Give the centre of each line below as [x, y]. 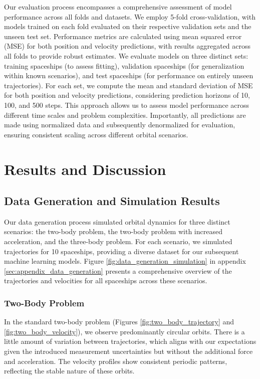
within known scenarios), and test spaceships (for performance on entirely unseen [129, 75]
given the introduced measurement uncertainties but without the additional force [128, 351]
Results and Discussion [85, 169]
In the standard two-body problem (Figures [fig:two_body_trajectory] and [119, 322]
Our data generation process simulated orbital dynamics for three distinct [117, 221]
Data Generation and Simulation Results [112, 201]
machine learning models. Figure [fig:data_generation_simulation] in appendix [125, 261]
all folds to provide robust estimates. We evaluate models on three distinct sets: [126, 55]
